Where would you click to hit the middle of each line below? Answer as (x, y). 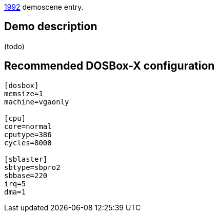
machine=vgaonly (37, 102)
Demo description (51, 27)
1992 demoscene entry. (44, 7)
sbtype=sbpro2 (32, 167)
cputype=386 (28, 134)
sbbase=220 (26, 175)
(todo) (14, 46)
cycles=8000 (28, 143)
